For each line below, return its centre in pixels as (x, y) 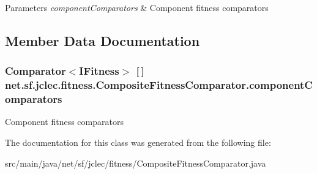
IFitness (99, 71)
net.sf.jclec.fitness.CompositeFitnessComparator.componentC (159, 85)
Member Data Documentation (103, 40)
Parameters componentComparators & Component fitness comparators (137, 7)
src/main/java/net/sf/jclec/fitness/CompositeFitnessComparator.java (136, 163)
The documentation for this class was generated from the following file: (138, 142)
